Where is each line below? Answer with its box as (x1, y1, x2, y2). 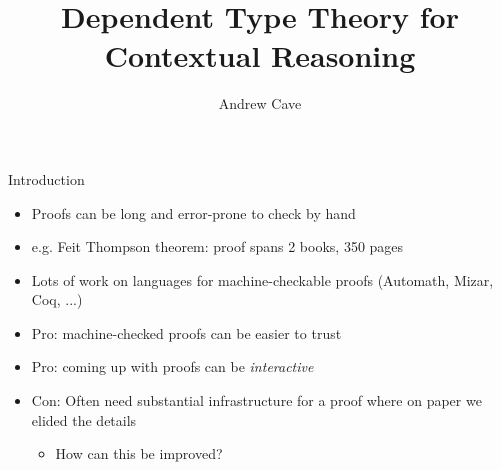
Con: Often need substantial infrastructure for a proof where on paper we (31, 390, 482, 411)
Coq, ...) (31, 289, 83, 310)
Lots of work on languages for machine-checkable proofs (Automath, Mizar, (31, 269, 494, 290)
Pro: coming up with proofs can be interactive (31, 356, 314, 377)
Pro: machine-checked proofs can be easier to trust (31, 322, 342, 343)
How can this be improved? (55, 443, 223, 464)
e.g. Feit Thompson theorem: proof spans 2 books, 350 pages (31, 236, 404, 257)
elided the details (31, 409, 137, 430)
